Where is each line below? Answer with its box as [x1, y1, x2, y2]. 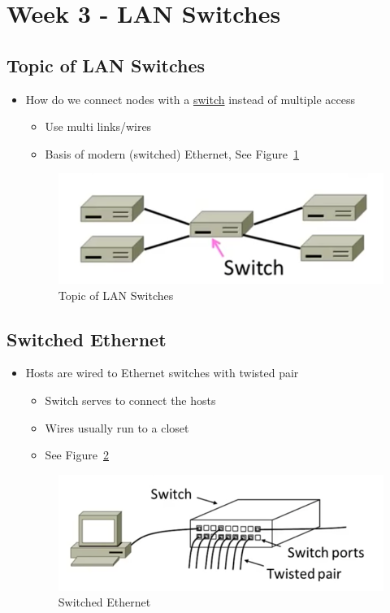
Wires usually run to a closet [45, 419, 189, 436]
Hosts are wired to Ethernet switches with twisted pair [25, 364, 299, 381]
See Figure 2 [45, 446, 109, 463]
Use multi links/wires [45, 118, 152, 135]
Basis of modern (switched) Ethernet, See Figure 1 [45, 145, 300, 162]
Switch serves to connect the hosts [45, 391, 216, 408]
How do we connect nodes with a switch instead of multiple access [25, 90, 355, 107]
